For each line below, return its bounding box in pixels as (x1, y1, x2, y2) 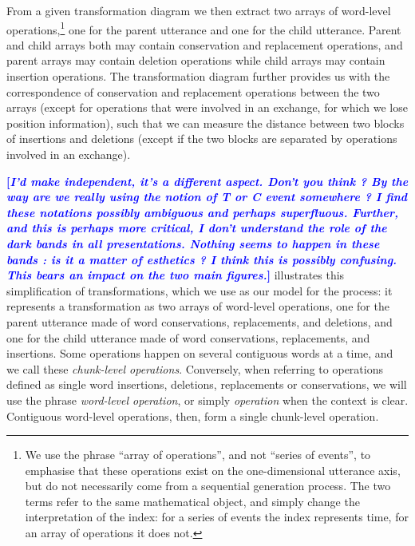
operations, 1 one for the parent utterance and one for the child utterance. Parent (6, 18, 401, 38)
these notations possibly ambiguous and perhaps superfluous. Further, (6, 204, 398, 220)
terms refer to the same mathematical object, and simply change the (25, 493, 360, 509)
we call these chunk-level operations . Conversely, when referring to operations (6, 360, 383, 377)
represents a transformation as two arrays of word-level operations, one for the (6, 298, 389, 315)
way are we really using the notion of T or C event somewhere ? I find (6, 188, 408, 205)
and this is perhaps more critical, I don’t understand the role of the (6, 220, 387, 236)
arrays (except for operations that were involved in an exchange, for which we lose (6, 99, 408, 116)
